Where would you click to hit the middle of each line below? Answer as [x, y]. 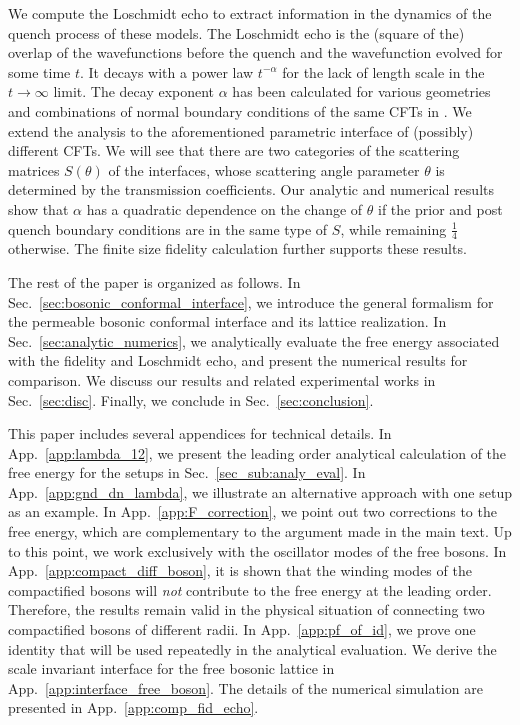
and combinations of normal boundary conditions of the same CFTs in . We [240, 110]
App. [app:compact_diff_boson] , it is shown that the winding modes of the [240, 570]
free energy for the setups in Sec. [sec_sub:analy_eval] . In [187, 472]
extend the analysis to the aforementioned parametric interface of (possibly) [241, 130]
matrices [34, 169]
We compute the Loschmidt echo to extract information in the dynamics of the [250, 13]
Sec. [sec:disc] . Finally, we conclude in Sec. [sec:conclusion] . [191, 399]
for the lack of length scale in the [383, 71]
